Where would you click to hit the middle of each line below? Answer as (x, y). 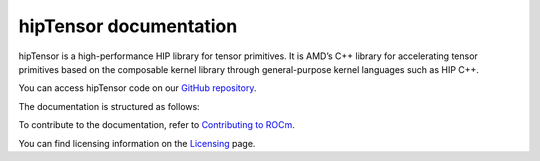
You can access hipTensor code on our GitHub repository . (137, 88)
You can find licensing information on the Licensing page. (137, 143)
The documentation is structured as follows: (109, 106)
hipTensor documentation (128, 26)
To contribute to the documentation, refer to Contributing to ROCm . (156, 125)
